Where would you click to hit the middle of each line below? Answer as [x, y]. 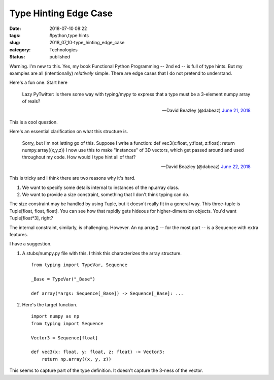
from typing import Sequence [67, 323]
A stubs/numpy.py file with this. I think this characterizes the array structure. [102, 253]
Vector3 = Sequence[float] [65, 338]
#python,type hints [69, 35]
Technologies [64, 50]
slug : [15, 43]
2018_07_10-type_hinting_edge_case [87, 43]
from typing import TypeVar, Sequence [79, 265]
